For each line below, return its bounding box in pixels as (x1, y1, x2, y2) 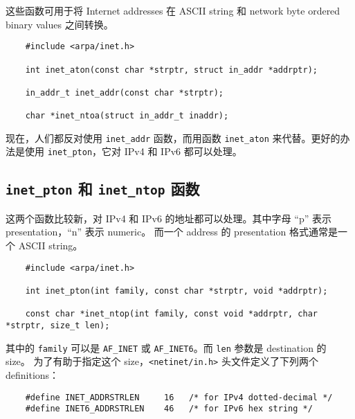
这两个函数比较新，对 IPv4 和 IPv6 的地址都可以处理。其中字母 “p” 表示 (6, 211, 331, 225)
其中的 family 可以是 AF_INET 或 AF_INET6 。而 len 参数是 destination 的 (6, 340, 327, 355)
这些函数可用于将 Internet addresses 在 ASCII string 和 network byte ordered (6, 3, 340, 17)
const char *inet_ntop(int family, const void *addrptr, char (25, 309, 318, 319)
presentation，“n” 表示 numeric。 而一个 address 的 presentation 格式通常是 (6, 224, 338, 239)
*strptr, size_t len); (6, 320, 110, 330)
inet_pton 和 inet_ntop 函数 (6, 178, 200, 199)
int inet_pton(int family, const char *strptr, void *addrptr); (25, 285, 328, 296)
